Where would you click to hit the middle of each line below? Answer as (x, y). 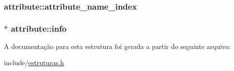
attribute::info (39, 28)
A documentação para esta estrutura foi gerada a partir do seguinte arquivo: (117, 46)
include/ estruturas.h (34, 62)
